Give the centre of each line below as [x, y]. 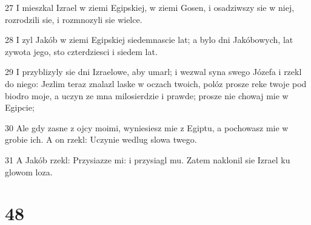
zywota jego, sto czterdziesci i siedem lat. [81, 51]
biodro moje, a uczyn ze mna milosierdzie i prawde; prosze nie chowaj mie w [147, 95]
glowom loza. [29, 171]
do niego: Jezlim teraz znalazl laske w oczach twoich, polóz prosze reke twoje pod [156, 83]
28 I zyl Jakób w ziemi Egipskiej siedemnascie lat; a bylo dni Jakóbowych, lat [149, 40]
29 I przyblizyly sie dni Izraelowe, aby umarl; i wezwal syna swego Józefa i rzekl [153, 72]
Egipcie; [20, 107]
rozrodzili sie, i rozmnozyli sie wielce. [74, 19]
